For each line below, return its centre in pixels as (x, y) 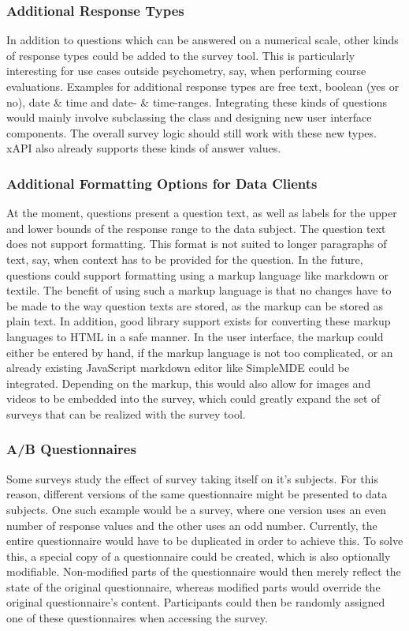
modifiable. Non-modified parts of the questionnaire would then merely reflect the (204, 571)
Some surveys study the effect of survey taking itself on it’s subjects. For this (192, 478)
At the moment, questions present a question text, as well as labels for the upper (202, 213)
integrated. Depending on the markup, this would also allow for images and (189, 383)
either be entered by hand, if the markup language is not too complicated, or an (200, 352)
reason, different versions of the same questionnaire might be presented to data (197, 494)
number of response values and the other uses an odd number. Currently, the (192, 525)
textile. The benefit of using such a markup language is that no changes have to (199, 290)
